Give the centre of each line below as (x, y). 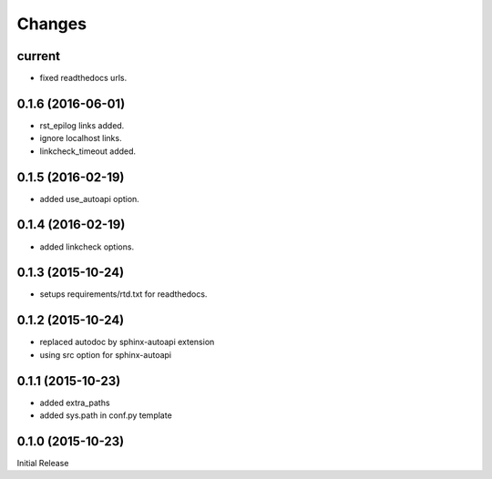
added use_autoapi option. (90, 199)
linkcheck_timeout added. (88, 151)
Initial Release (43, 463)
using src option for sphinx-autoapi (106, 354)
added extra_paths (75, 403)
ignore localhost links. (81, 138)
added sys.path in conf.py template (106, 415)
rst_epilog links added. (82, 125)
